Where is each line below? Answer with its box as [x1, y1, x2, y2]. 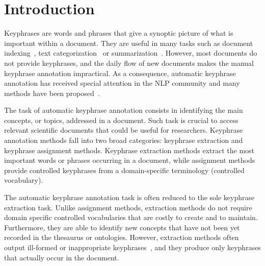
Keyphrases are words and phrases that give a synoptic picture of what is [4, 28, 233, 38]
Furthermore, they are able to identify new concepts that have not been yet [4, 222, 240, 232]
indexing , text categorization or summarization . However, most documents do [4, 47, 257, 58]
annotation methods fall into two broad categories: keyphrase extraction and [4, 135, 243, 146]
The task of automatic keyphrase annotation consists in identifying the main [4, 105, 243, 115]
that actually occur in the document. [4, 252, 119, 262]
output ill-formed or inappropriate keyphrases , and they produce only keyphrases [4, 242, 261, 252]
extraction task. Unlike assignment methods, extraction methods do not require [4, 202, 252, 212]
